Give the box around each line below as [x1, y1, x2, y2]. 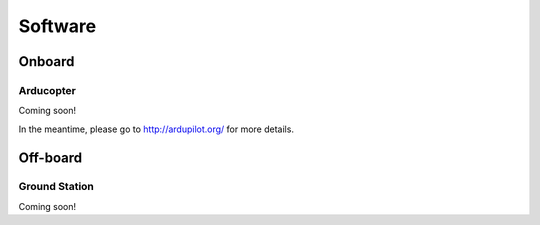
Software [18, 15, 97, 37]
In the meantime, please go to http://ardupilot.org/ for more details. [18, 123, 295, 135]
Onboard [18, 53, 75, 70]
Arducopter [18, 83, 77, 97]
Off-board [18, 149, 83, 166]
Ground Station [18, 180, 95, 194]
